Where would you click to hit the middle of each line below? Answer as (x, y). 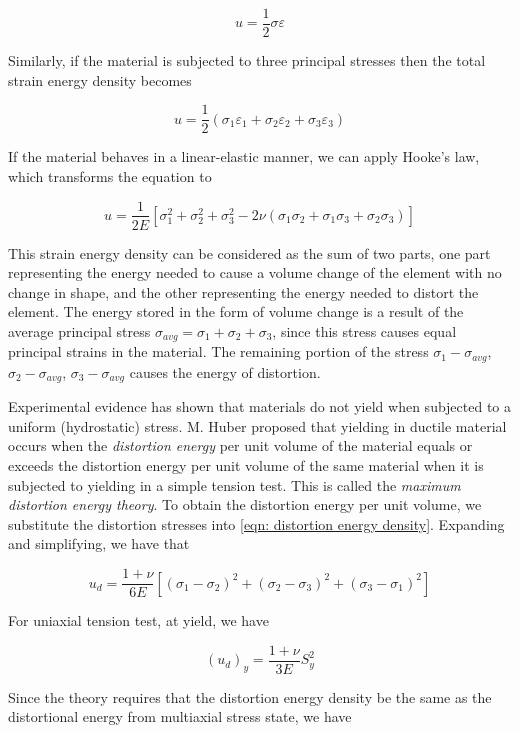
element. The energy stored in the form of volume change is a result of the (236, 311)
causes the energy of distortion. (225, 371)
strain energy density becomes (100, 79)
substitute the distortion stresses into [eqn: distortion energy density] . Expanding (256, 523)
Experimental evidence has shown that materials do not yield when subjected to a (260, 406)
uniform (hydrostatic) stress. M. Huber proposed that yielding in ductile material (257, 425)
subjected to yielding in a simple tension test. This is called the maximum (234, 484)
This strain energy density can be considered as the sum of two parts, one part (249, 252)
